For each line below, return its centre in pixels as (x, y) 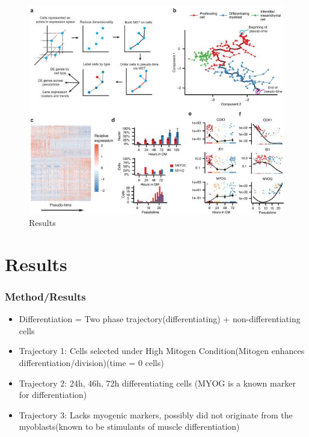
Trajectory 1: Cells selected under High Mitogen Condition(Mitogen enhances (162, 351)
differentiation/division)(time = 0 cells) (91, 363)
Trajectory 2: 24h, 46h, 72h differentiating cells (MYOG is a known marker (157, 383)
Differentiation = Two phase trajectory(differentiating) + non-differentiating (160, 319)
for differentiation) (53, 395)
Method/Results (45, 296)
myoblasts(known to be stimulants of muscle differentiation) (129, 426)
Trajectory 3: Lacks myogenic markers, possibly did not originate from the (156, 414)
